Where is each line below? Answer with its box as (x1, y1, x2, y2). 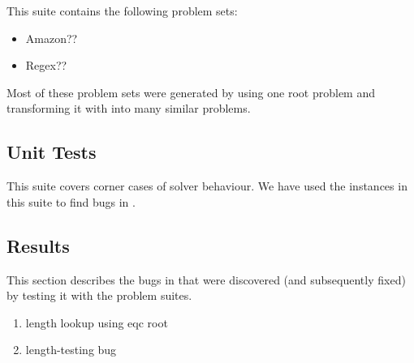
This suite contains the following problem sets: (6, 2, 238, 19)
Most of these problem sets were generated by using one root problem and (6, 83, 375, 100)
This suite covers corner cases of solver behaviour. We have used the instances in (6, 177, 408, 194)
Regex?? (25, 57, 67, 74)
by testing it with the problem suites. (6, 287, 192, 304)
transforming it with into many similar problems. (6, 100, 251, 117)
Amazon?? (25, 29, 78, 46)
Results (6, 233, 70, 258)
